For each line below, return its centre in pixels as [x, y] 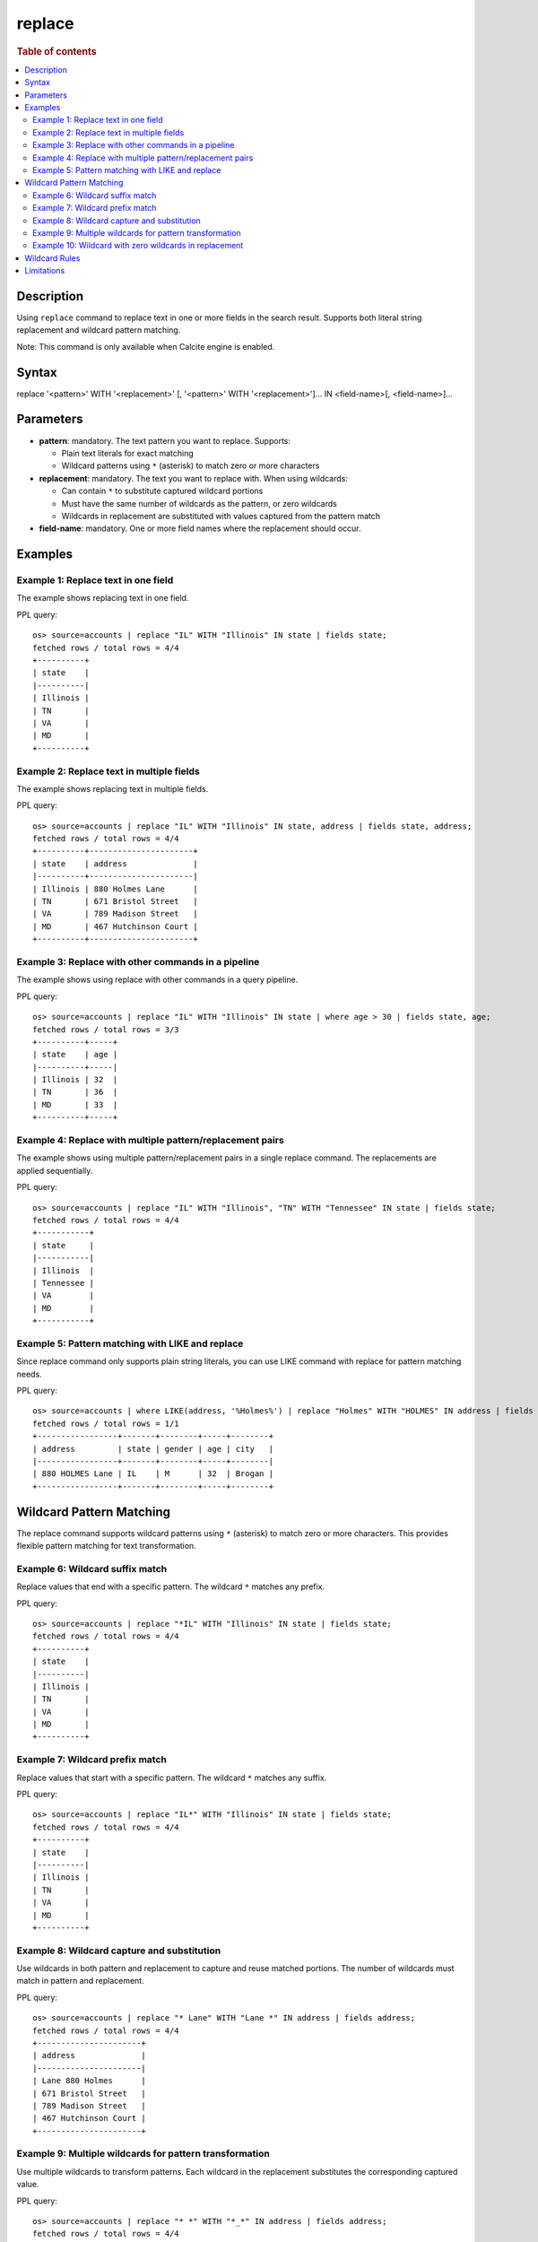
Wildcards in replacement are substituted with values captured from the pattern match [221, 516]
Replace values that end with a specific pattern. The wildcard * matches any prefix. [171, 1586]
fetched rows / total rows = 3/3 [106, 1030]
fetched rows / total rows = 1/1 [106, 1423]
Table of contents [57, 51]
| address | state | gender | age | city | [153, 1449]
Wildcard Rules [52, 258]
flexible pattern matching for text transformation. [106, 1546]
